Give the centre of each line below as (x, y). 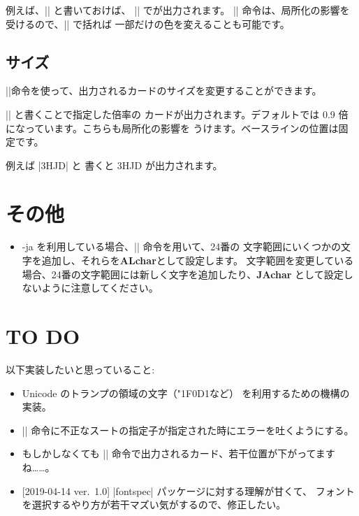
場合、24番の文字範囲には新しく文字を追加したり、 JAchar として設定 (183, 274)
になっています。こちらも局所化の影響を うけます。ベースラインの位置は (172, 128)
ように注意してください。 (100, 288)
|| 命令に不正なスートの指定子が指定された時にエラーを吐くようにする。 (188, 430)
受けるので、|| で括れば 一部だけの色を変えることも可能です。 (148, 23)
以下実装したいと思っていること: (80, 369)
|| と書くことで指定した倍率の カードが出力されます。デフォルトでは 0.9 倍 (177, 114)
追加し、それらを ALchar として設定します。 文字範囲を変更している (198, 260)
